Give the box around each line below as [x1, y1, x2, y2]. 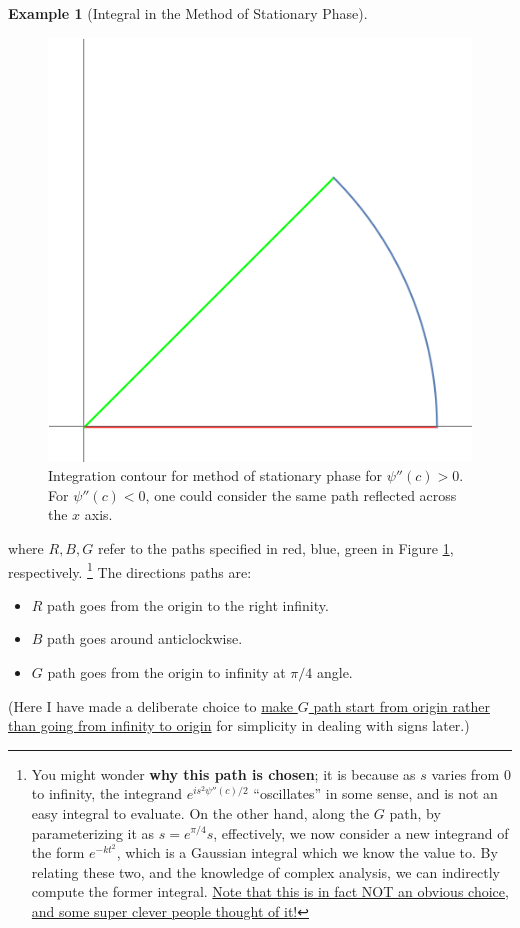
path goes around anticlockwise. [47, 628, 243, 649]
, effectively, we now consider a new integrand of [213, 822, 509, 843]
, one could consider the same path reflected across [145, 484, 457, 505]
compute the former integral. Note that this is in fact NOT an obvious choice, [31, 881, 509, 902]
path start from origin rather [313, 695, 490, 716]
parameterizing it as [31, 822, 155, 843]
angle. [316, 662, 353, 682]
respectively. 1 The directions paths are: [8, 558, 252, 582]
